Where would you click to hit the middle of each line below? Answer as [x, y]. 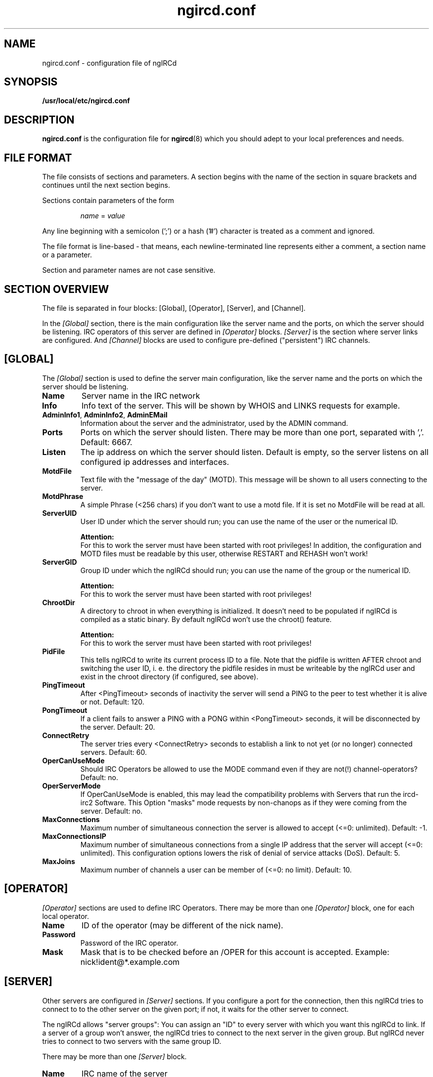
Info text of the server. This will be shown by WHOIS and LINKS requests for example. [241, 405]
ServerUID [60, 513]
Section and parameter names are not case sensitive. [129, 270]
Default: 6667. [106, 442]
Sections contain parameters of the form [108, 201]
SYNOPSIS [31, 82]
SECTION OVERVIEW [57, 289]
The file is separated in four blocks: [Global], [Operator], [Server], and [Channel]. [174, 308]
